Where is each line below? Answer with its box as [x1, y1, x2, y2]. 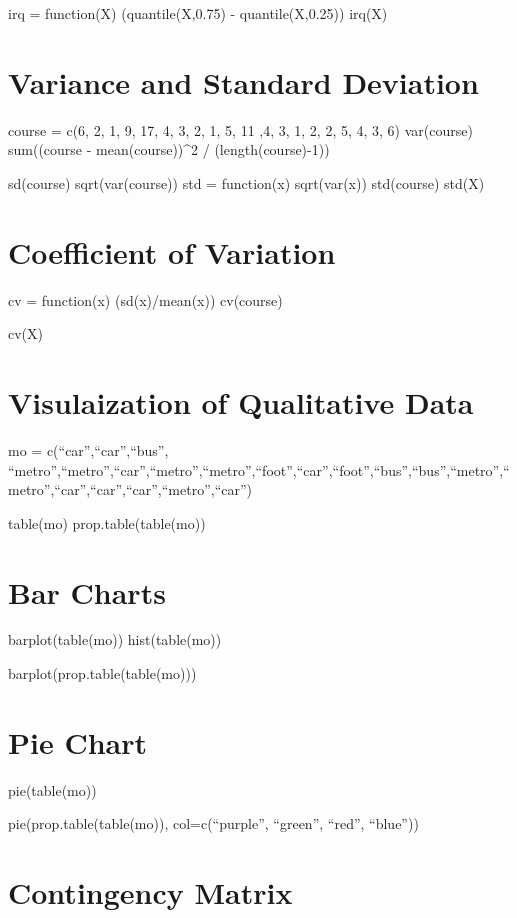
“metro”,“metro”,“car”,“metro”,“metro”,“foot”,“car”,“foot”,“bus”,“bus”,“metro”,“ [8, 459, 510, 480]
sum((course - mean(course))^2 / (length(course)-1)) [8, 139, 330, 160]
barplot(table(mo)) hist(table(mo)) [8, 629, 222, 650]
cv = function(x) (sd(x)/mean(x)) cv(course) [8, 289, 283, 310]
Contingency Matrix [8, 872, 293, 913]
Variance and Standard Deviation [8, 61, 479, 102]
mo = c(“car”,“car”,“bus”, [8, 439, 169, 460]
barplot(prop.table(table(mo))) [8, 663, 197, 684]
